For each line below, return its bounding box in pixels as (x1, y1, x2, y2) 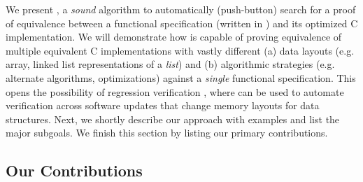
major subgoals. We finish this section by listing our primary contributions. (6, 125, 328, 140)
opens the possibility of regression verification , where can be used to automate (6, 84, 344, 99)
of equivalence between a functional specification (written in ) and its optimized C (6, 15, 358, 30)
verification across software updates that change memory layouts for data (6, 98, 320, 113)
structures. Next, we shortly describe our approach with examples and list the (6, 111, 340, 126)
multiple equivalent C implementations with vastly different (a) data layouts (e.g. (6, 43, 355, 57)
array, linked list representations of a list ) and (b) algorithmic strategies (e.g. (6, 57, 335, 71)
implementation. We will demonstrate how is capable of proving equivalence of (6, 29, 342, 44)
